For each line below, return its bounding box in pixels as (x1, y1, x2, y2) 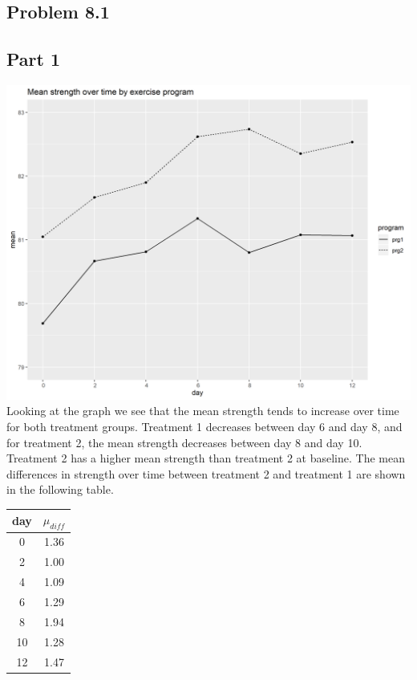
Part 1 (6, 47, 61, 71)
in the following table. (6, 481, 114, 498)
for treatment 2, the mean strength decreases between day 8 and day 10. (6, 434, 362, 450)
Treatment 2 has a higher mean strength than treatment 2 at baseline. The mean (6, 450, 405, 466)
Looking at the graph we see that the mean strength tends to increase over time (6, 402, 399, 419)
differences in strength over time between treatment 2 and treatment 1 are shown (6, 465, 406, 482)
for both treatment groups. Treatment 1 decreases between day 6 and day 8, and (6, 417, 403, 434)
